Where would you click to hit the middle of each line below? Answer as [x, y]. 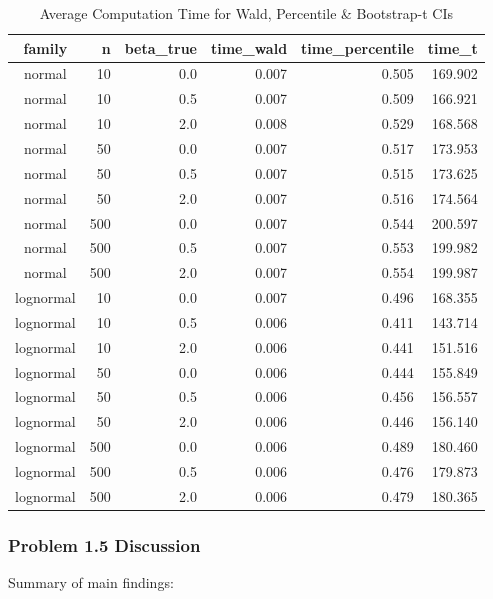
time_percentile [357, 47]
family [45, 47]
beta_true [160, 47]
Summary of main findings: [91, 582]
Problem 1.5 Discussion [104, 544]
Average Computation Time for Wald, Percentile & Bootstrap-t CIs [246, 13]
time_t [452, 47]
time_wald [249, 47]
